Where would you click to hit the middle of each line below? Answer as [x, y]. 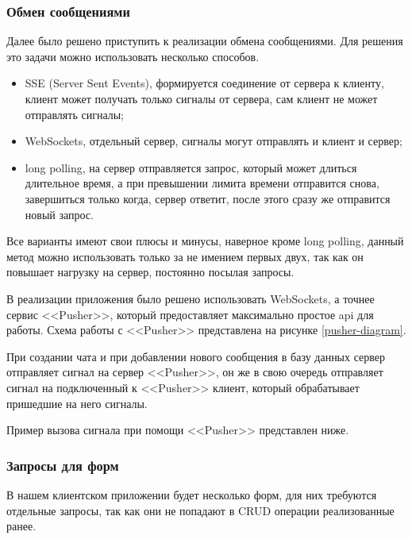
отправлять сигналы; [75, 114]
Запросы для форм [63, 465]
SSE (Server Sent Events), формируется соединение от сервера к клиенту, [204, 83]
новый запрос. [59, 214]
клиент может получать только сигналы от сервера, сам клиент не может [201, 98]
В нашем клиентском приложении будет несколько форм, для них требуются [192, 494]
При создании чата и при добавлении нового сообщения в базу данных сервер [196, 356]
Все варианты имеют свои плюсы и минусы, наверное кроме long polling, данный [205, 241]
